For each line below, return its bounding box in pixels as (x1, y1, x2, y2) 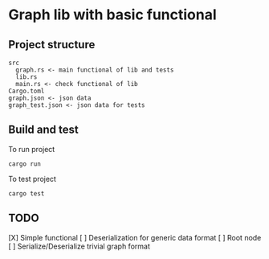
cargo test (8, 189, 45, 198)
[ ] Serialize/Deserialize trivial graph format (8, 241, 150, 251)
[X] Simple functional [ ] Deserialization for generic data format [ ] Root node (8, 232, 262, 242)
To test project (8, 174, 56, 183)
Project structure (8, 38, 96, 51)
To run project (8, 144, 55, 154)
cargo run (8, 159, 42, 168)
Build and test (8, 123, 79, 137)
